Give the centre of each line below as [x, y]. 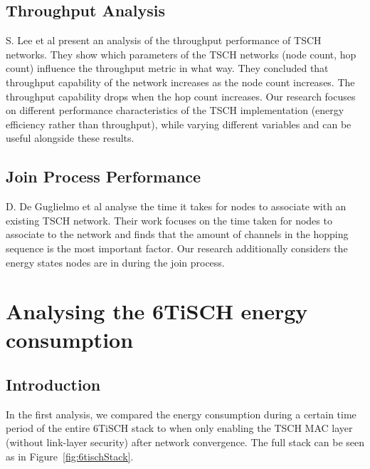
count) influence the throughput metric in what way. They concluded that [167, 68]
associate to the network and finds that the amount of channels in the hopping [177, 234]
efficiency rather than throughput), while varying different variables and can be [179, 124]
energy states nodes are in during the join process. [115, 262]
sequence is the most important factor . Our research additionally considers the [177, 248]
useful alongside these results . [70, 138]
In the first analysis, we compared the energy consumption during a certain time [181, 414]
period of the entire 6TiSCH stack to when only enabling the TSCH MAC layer [179, 428]
